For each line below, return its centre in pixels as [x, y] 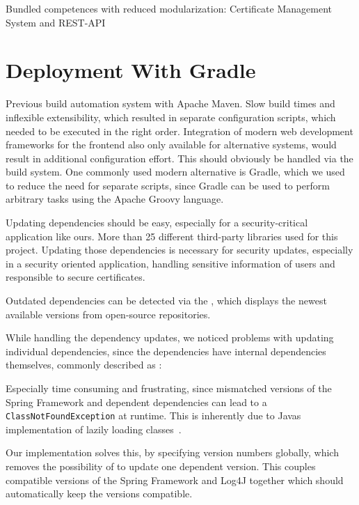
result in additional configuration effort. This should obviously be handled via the [179, 158]
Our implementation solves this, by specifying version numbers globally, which [172, 452]
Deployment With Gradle [131, 70]
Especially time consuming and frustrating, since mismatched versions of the [169, 388]
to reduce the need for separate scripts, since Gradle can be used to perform [168, 185]
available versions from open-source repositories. [108, 314]
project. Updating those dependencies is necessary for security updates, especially [179, 250]
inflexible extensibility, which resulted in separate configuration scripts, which [171, 117]
